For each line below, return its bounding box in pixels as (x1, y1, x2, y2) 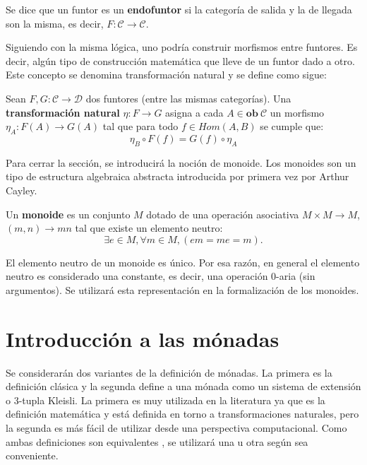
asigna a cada (165, 105, 224, 119)
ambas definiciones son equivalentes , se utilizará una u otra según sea (6, 434, 308, 449)
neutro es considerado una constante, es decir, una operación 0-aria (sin (6, 269, 315, 283)
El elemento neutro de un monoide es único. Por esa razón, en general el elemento (6, 254, 360, 269)
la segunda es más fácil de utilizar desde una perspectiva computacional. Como (6, 420, 347, 435)
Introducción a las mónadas (6, 324, 279, 353)
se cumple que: (260, 119, 324, 134)
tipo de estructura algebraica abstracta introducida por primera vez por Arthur (6, 169, 349, 184)
